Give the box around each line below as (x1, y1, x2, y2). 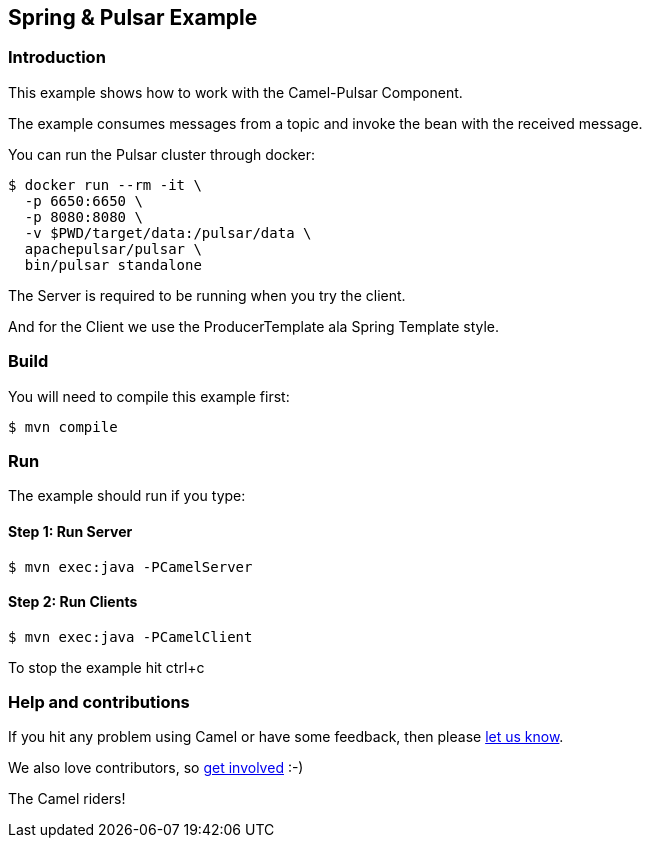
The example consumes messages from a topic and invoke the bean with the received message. (8, 114, 643, 132)
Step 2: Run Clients (8, 593, 138, 611)
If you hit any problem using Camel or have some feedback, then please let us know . (8, 728, 564, 746)
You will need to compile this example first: (8, 387, 290, 405)
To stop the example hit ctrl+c (8, 658, 205, 676)
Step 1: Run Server (8, 522, 133, 540)
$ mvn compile (8, 418, 118, 435)
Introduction (8, 47, 106, 68)
